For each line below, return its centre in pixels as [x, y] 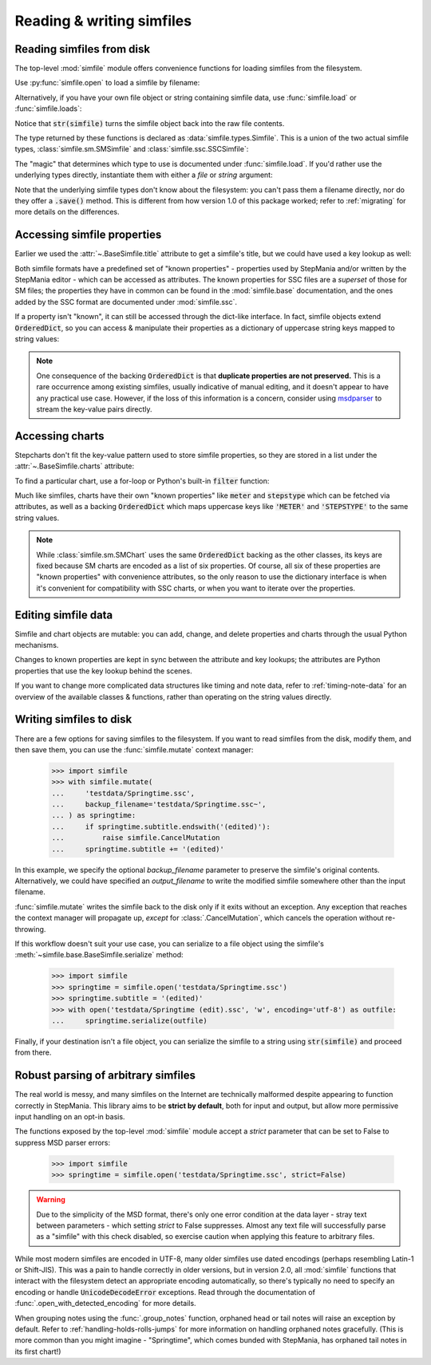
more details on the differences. [67, 212]
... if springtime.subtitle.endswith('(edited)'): [161, 826]
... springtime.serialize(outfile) [129, 1020]
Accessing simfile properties [88, 235]
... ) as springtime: [94, 815]
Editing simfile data [64, 615]
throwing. [30, 929]
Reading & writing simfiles [103, 21]
